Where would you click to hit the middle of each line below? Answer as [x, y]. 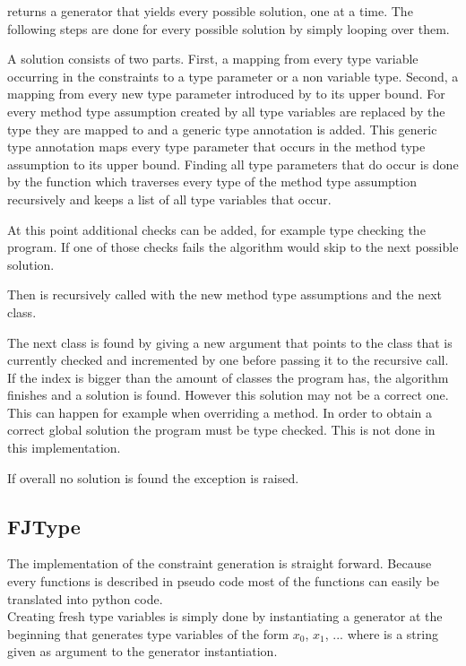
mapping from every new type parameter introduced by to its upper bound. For [226, 94]
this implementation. [64, 448]
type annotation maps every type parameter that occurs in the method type [216, 147]
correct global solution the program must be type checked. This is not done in [221, 430]
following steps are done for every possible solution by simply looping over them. [229, 28]
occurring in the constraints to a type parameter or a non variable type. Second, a [233, 76]
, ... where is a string [381, 633]
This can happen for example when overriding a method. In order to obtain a [220, 412]
